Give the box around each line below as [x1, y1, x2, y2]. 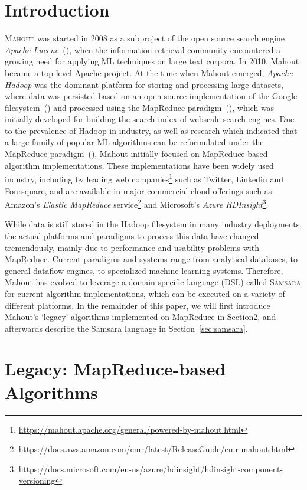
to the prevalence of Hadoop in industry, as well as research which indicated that [5, 124, 298, 136]
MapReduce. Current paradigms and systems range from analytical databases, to [5, 253, 298, 265]
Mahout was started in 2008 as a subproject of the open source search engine [5, 32, 285, 44]
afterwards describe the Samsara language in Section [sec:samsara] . [5, 322, 248, 334]
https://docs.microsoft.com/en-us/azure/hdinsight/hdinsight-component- [18, 462, 283, 475]
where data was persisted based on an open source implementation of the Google [5, 90, 298, 102]
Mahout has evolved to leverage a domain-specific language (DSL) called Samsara [5, 276, 301, 288]
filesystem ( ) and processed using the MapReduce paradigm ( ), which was [5, 101, 275, 113]
